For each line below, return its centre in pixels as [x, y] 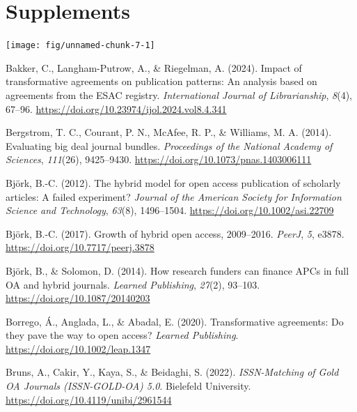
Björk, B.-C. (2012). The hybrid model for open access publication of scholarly [173, 182]
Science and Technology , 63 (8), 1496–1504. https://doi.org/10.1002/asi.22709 [170, 210]
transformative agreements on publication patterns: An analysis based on [161, 81]
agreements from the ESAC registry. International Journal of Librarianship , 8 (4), [179, 94]
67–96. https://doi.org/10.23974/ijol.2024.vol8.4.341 [116, 108]
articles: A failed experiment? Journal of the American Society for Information [174, 196]
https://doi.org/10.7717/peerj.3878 [80, 247]
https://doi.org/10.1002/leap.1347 [78, 348]
